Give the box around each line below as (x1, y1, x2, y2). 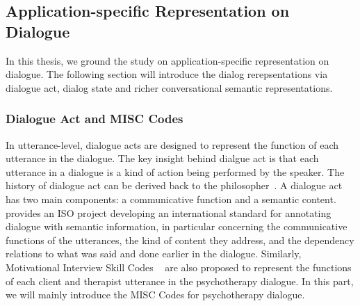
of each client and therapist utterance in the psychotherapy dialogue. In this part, (6, 273, 354, 288)
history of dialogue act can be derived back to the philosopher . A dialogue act (6, 178, 343, 193)
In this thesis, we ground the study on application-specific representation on (6, 53, 329, 67)
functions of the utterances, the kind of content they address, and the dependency (6, 232, 354, 247)
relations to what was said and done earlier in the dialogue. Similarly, (6, 246, 302, 261)
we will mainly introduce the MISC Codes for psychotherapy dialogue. (6, 287, 305, 302)
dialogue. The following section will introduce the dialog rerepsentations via (6, 67, 328, 81)
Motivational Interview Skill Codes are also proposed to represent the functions (6, 259, 352, 274)
